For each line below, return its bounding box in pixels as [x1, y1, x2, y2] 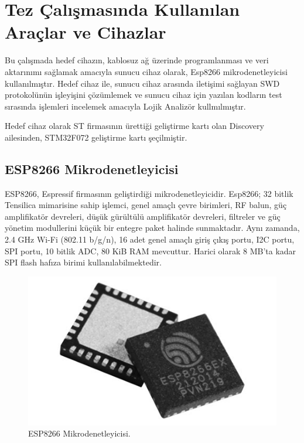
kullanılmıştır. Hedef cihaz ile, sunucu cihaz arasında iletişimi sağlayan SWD [5, 77, 280, 89]
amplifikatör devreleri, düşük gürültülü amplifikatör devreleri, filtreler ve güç [5, 210, 281, 222]
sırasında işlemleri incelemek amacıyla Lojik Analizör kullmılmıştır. [5, 100, 246, 112]
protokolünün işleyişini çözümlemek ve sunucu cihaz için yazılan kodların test [5, 88, 282, 101]
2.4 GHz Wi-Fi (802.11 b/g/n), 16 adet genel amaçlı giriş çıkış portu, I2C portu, [5, 233, 295, 246]
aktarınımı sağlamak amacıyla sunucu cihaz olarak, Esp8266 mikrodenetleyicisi [5, 65, 288, 77]
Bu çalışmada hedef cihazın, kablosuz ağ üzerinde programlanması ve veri [5, 54, 269, 66]
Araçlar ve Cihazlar [5, 20, 166, 44]
